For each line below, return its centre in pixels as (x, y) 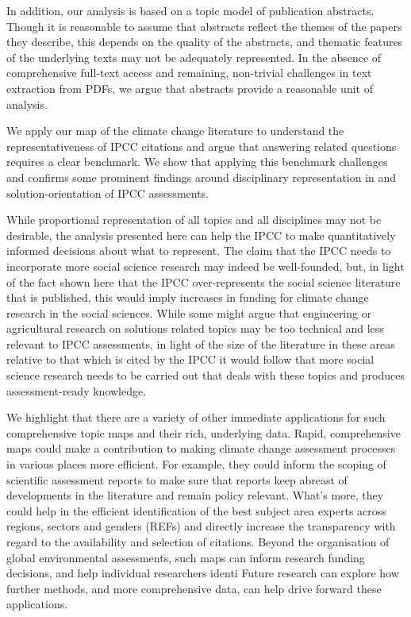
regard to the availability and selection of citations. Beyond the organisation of (198, 542)
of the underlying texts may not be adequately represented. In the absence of (194, 57)
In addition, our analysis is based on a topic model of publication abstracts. (190, 10)
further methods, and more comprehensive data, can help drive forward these (194, 588)
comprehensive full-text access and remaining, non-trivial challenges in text (189, 73)
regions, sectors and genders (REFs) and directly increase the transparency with (201, 526)
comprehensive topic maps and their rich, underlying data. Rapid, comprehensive (204, 432)
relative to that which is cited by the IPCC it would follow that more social (190, 359)
